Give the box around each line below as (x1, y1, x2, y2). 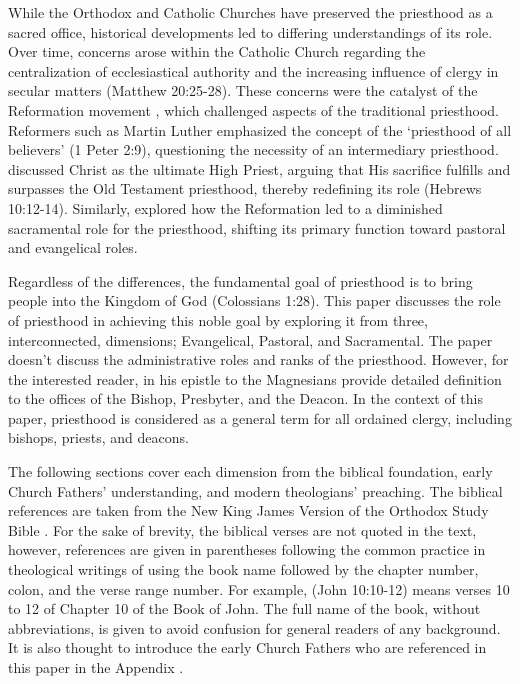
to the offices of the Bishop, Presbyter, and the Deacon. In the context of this (8, 388, 483, 409)
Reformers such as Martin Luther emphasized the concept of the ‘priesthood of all (8, 119, 512, 140)
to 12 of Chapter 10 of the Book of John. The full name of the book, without (8, 598, 481, 619)
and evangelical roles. (8, 237, 138, 258)
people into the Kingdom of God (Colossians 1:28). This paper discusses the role (8, 290, 501, 311)
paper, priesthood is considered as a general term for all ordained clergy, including (8, 407, 512, 428)
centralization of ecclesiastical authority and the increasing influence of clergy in (8, 60, 499, 81)
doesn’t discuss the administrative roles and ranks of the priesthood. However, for (8, 349, 509, 370)
